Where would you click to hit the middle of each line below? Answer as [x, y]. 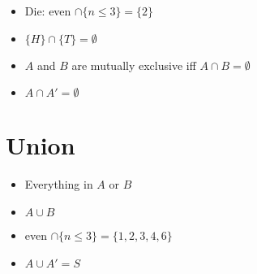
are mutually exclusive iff [134, 65]
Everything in [59, 184]
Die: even [48, 11]
